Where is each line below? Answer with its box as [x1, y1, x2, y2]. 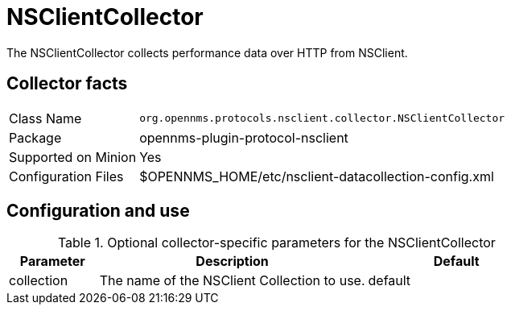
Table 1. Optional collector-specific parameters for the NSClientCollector [57, 234, 496, 251]
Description [196, 253, 269, 270]
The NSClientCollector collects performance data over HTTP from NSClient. [6, 45, 408, 60]
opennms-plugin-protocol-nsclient [139, 129, 348, 146]
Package [9, 129, 62, 146]
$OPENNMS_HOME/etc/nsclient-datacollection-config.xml [139, 168, 494, 185]
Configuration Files [9, 168, 124, 185]
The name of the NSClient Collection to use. [99, 272, 365, 289]
